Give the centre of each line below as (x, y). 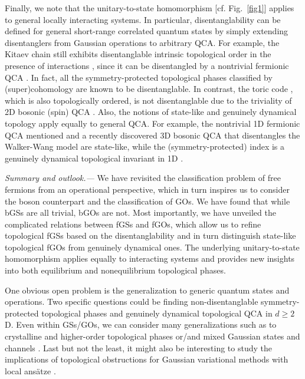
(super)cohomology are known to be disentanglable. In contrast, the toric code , (149, 89)
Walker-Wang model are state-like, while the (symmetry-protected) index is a (145, 146)
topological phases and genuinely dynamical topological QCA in (157, 313)
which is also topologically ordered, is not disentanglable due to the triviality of (148, 100)
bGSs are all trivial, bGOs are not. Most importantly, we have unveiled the (140, 212)
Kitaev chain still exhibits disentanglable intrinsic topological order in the (138, 54)
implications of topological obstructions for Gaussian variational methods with (147, 359)
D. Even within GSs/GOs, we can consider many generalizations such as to (141, 324)
